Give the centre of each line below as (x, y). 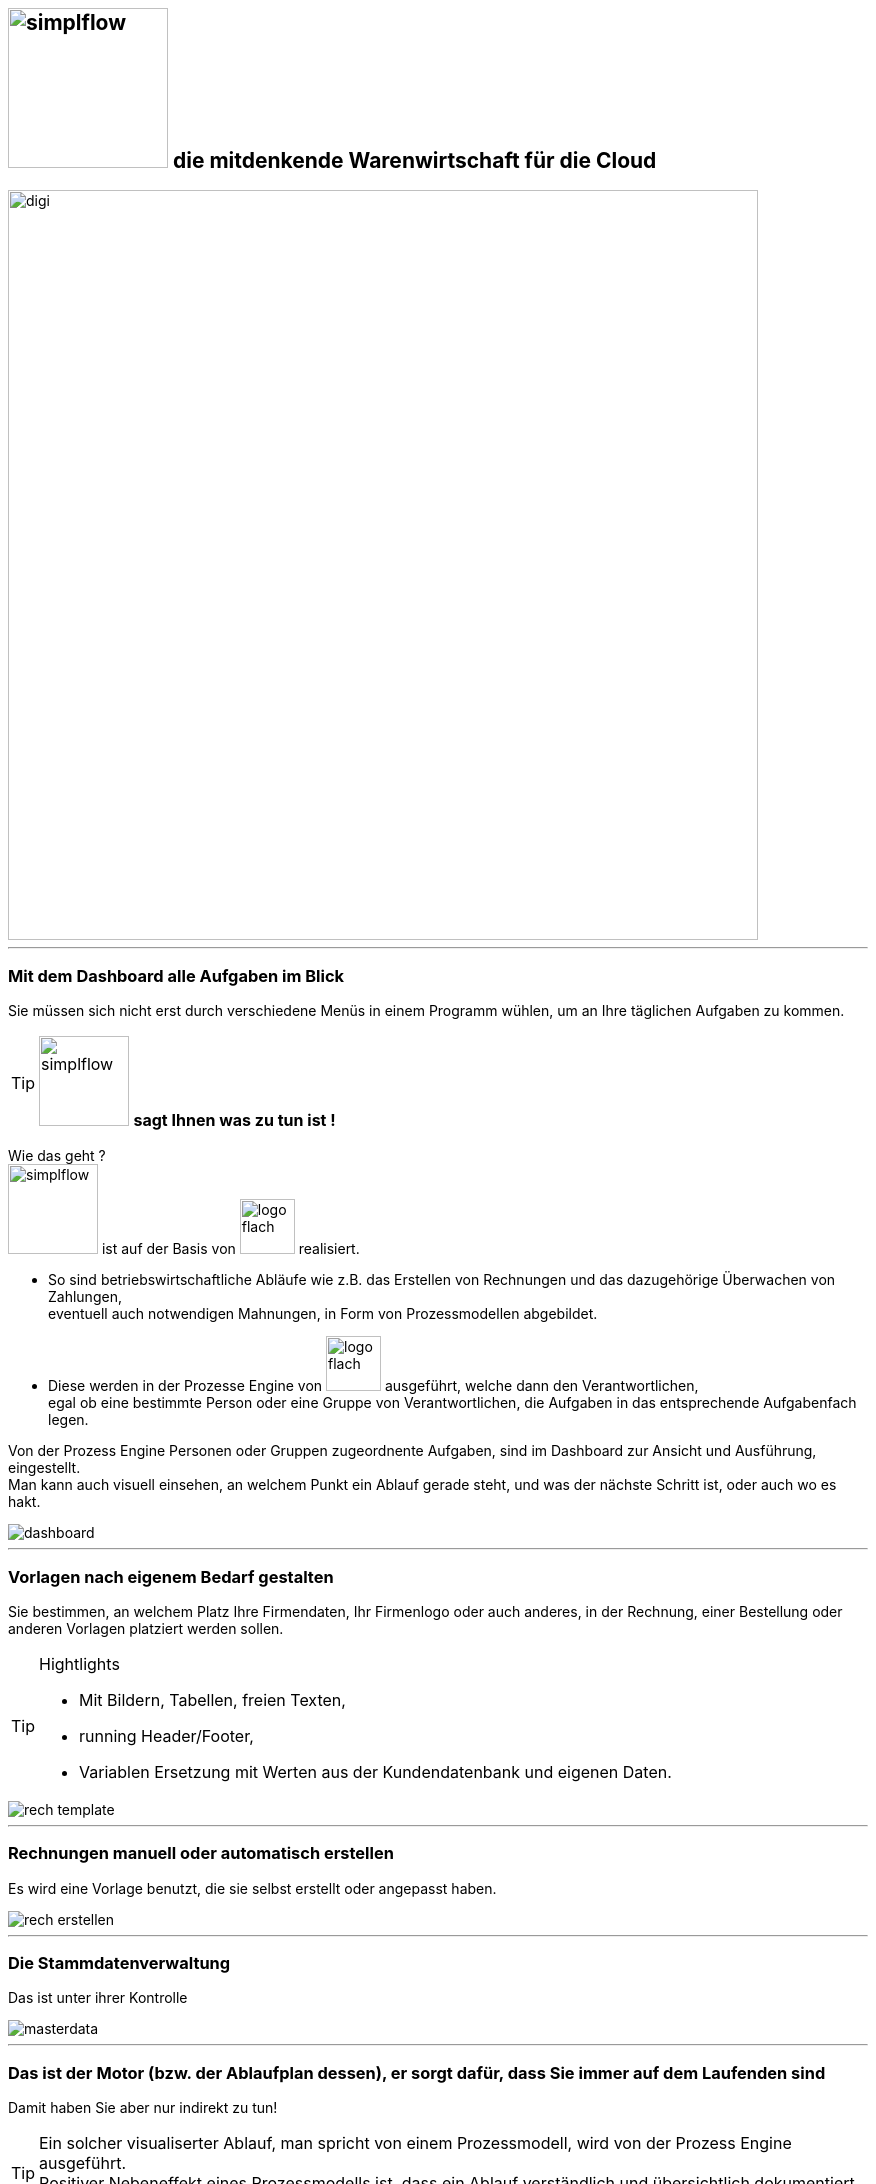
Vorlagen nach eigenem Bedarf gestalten (171, 1576)
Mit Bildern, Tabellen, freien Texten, (212, 1699)
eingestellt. (44, 1468)
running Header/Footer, (166, 1735)
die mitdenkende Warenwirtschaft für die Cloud (414, 160)
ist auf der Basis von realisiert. (230, 1249)
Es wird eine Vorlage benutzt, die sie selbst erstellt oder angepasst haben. (252, 1888)
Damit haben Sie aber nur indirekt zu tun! (143, 2108)
